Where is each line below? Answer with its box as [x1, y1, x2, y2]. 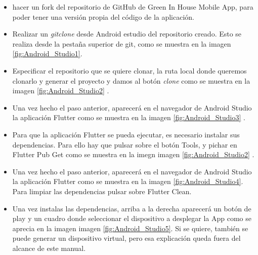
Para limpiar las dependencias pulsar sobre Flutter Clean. [12, 186, 192, 196]
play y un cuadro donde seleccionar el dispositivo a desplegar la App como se [12, 213, 252, 224]
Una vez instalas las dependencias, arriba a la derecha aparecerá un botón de [12, 203, 251, 213]
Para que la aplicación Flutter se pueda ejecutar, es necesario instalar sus [12, 129, 240, 139]
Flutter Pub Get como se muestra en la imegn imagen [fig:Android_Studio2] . [12, 149, 254, 160]
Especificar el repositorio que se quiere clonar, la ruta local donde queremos [12, 65, 247, 76]
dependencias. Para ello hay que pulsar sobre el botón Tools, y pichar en [12, 139, 237, 150]
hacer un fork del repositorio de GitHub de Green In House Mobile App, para [12, 2, 253, 12]
